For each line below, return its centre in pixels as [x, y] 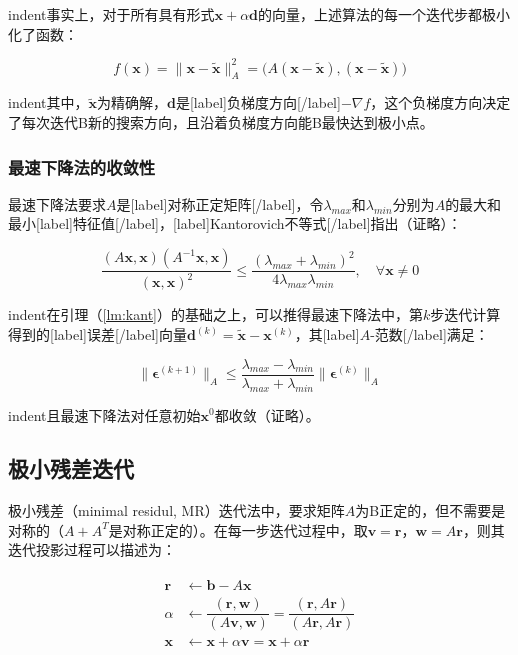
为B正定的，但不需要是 [430, 510]
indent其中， [48, 102]
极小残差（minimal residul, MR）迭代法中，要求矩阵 [176, 510]
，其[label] [327, 334]
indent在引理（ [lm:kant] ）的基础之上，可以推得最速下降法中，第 [215, 314]
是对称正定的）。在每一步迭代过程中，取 [238, 529]
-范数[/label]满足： [429, 334]
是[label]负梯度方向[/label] [258, 102]
